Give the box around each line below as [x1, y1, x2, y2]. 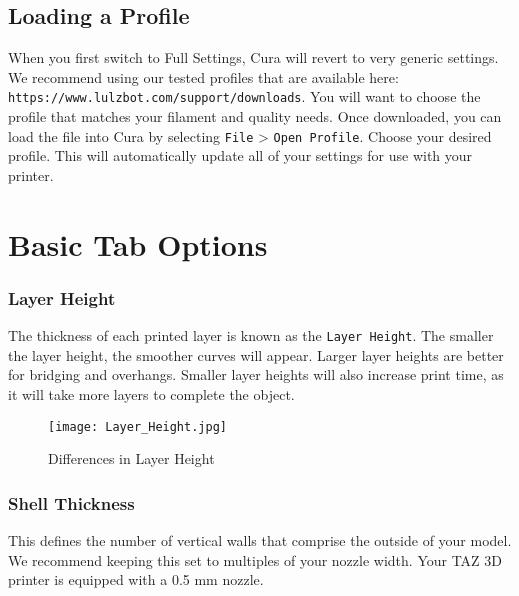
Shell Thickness [8, 490, 135, 515]
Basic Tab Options [8, 223, 268, 264]
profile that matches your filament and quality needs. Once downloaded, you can [8, 106, 502, 127]
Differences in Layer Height [48, 448, 215, 469]
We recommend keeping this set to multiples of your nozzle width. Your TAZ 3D [8, 549, 503, 570]
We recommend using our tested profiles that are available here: [8, 66, 399, 87]
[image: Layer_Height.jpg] [48, 419, 227, 434]
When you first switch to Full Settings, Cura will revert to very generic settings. [8, 47, 499, 68]
